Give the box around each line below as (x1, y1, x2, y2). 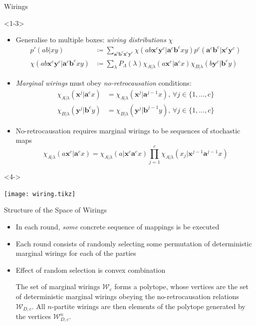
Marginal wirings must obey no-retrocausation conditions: (15, 78, 192, 88)
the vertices (15, 311, 51, 322)
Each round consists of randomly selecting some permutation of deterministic (15, 238, 252, 248)
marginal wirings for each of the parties (15, 248, 136, 258)
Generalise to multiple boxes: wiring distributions (15, 34, 166, 45)
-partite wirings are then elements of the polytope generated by (51, 301, 246, 311)
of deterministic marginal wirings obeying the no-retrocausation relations (15, 291, 239, 302)
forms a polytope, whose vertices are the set (114, 281, 249, 292)
